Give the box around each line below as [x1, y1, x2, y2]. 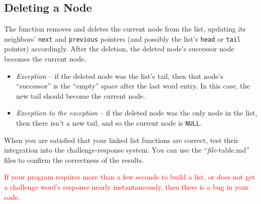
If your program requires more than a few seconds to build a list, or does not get [4, 171, 255, 182]
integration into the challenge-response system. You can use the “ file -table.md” [4, 144, 250, 155]
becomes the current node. [4, 53, 86, 64]
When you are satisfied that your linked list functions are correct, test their [4, 134, 239, 145]
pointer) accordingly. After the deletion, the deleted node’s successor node [4, 43, 235, 54]
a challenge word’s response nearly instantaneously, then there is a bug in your [4, 182, 249, 192]
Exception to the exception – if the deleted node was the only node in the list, [16, 107, 257, 118]
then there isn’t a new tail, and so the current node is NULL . [16, 118, 202, 128]
